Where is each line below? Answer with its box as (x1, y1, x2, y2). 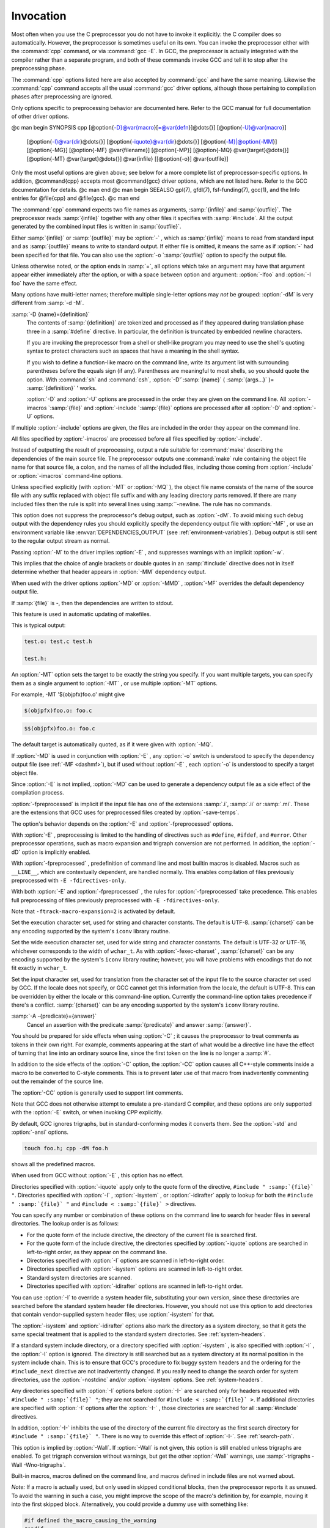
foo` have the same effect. (11, 279, 78, 287)
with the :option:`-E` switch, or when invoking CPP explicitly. (11, 1109, 163, 1116)
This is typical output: (11, 622, 66, 629)
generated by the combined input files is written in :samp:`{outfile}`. (11, 223, 182, 230)
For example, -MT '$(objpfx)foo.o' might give (11, 691, 125, 698)
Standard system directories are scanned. (26, 1274, 133, 1281)
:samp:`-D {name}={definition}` (11, 310, 90, 318)
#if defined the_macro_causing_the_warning (24, 1517, 157, 1524)
